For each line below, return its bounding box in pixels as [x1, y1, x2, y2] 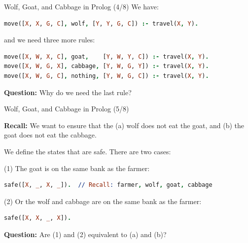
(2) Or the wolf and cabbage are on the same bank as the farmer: [4, 196, 202, 206]
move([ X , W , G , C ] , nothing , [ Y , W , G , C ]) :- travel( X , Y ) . [4, 72, 209, 79]
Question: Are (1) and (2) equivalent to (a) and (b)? [4, 229, 167, 239]
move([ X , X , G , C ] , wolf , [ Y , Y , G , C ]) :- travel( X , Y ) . [4, 20, 199, 27]
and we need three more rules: [4, 35, 95, 45]
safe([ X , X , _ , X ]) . [4, 214, 71, 222]
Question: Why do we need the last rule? [4, 87, 132, 97]
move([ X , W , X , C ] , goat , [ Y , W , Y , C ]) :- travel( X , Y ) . [4, 53, 209, 60]
